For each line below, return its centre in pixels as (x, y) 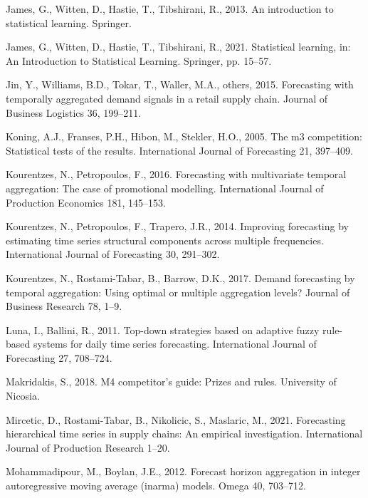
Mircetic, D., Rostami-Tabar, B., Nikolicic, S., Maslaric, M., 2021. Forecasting (176, 419)
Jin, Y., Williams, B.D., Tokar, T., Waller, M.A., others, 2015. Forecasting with (180, 84)
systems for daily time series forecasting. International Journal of (175, 344)
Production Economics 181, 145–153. (86, 202)
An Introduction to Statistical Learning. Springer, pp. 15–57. (139, 60)
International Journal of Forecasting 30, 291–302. (113, 254)
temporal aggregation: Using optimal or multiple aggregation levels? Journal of (178, 292)
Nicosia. (23, 396)
